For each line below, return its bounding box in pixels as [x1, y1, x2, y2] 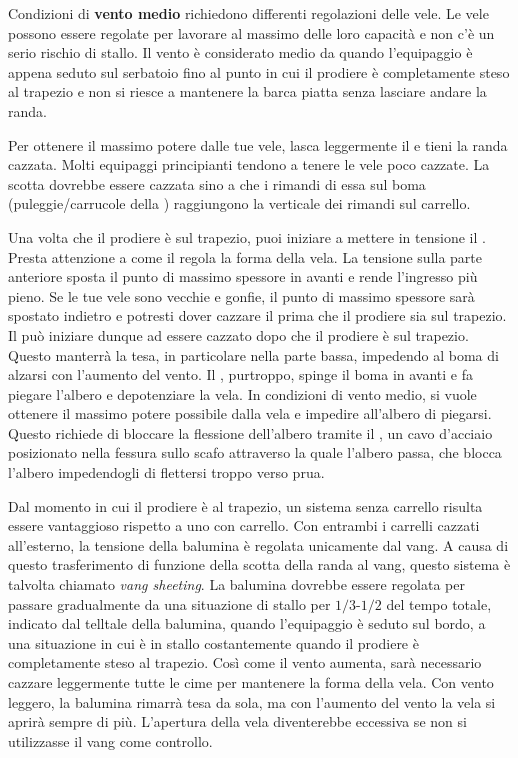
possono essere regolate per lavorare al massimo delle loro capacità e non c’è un [8, 22, 495, 43]
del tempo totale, [386, 593, 492, 614]
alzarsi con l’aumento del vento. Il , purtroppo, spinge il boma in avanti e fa [8, 364, 474, 385]
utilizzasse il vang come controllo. [8, 730, 213, 751]
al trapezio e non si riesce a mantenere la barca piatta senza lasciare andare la [8, 81, 487, 102]
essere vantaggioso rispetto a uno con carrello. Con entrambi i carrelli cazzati [8, 515, 480, 536]
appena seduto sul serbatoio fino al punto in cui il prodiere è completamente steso [8, 61, 510, 82]
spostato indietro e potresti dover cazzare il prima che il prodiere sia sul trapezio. [8, 305, 507, 326]
